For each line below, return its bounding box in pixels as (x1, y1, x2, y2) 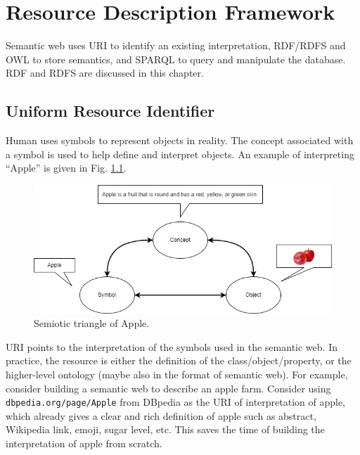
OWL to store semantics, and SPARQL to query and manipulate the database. (6, 51, 346, 66)
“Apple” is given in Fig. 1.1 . (6, 160, 127, 175)
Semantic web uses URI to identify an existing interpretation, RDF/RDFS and (6, 38, 346, 53)
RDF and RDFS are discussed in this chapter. (6, 65, 204, 80)
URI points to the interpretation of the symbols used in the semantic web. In (6, 339, 337, 354)
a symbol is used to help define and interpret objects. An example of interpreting (6, 146, 354, 161)
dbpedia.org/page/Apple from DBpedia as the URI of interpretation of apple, (6, 395, 346, 409)
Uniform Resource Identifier (6, 100, 215, 122)
